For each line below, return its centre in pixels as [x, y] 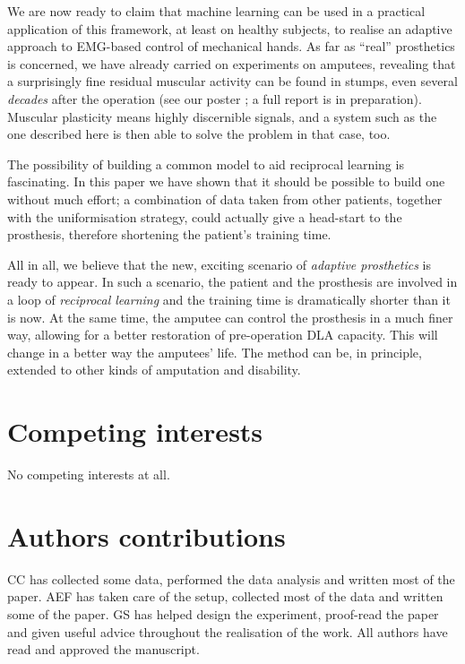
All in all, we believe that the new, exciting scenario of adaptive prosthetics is [219, 264]
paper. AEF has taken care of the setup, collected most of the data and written [225, 596]
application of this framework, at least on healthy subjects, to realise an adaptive [230, 28]
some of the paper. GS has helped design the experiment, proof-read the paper [223, 613]
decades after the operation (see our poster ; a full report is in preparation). [215, 98]
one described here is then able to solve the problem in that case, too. [199, 134]
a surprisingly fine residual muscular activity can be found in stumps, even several [232, 81]
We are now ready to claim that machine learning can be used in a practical [216, 11]
